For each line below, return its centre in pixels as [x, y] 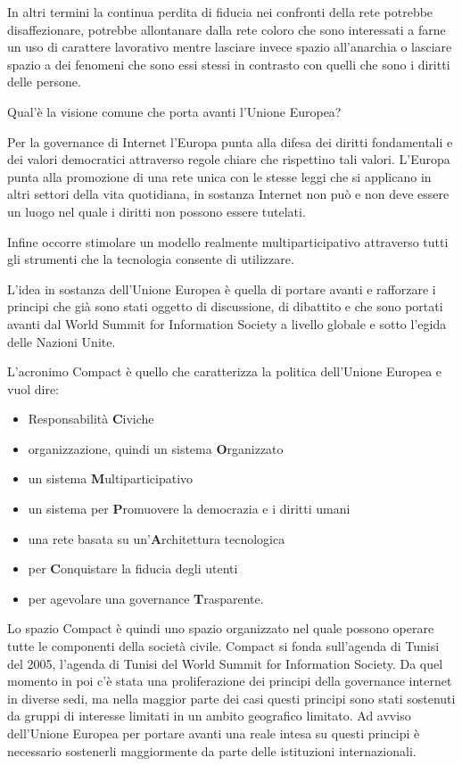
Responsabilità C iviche [91, 419]
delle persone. [44, 82]
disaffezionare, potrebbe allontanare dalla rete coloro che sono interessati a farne [227, 29]
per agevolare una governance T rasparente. [146, 598]
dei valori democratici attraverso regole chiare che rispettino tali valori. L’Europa [229, 159]
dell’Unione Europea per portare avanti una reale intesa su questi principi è [214, 733]
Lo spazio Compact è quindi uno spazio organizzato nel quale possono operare [221, 628]
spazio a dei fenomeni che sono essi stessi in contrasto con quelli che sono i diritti [229, 64]
